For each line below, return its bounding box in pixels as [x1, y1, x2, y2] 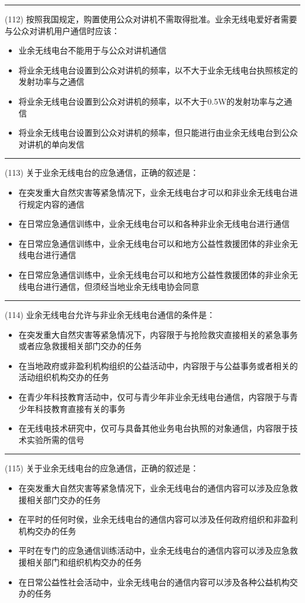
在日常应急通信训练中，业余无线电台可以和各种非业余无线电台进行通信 [18, 217, 290, 230]
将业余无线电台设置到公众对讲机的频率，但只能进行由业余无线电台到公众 [18, 126, 298, 139]
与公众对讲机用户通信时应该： [5, 24, 120, 36]
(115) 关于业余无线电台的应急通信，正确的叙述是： [5, 462, 199, 474]
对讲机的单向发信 [18, 138, 84, 150]
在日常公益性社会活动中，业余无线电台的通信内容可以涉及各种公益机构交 [18, 575, 298, 588]
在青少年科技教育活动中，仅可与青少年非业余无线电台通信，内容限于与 [18, 391, 290, 403]
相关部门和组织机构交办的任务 [26, 556, 142, 568]
